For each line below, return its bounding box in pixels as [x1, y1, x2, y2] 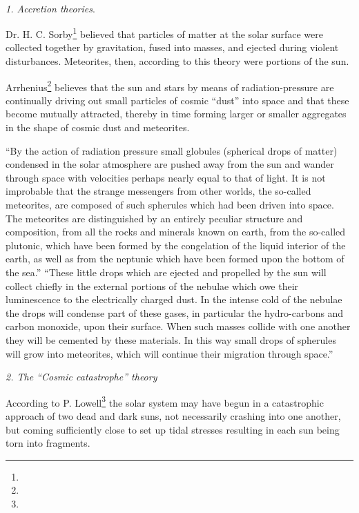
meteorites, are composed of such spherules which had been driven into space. [6, 197, 334, 212]
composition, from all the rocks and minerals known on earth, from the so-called [6, 224, 346, 239]
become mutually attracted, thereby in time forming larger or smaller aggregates [6, 106, 347, 121]
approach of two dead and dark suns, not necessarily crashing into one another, [6, 409, 341, 423]
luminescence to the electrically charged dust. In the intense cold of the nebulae [6, 292, 342, 307]
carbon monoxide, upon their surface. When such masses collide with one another [6, 319, 351, 333]
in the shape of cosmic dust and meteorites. [6, 120, 190, 135]
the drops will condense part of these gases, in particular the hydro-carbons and [6, 305, 344, 320]
